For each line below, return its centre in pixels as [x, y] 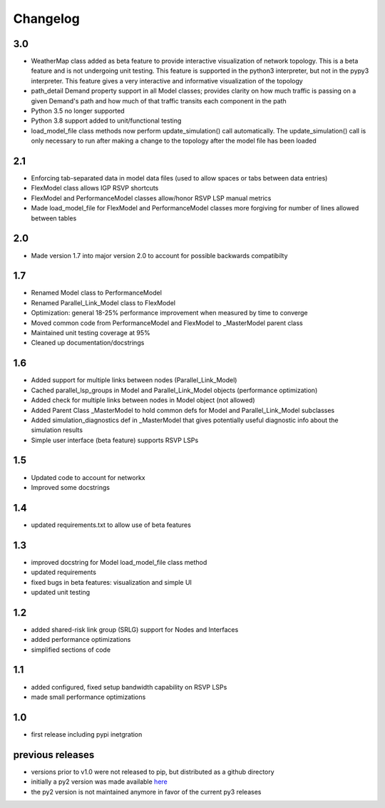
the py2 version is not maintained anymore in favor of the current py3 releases [146, 792]
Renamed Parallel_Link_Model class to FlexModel [103, 302]
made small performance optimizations [88, 697]
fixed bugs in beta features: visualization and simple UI [112, 582]
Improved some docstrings [71, 487]
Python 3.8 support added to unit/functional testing [106, 121]
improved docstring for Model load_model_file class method [119, 562]
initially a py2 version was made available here [99, 782]
